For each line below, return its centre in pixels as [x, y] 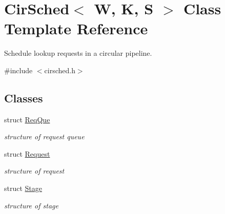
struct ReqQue [27, 119]
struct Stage [23, 188]
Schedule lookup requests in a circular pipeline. [78, 53]
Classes [24, 98]
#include [18, 70]
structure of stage [31, 205]
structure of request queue [44, 136]
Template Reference [76, 28]
